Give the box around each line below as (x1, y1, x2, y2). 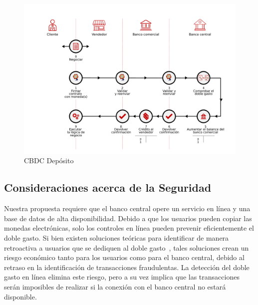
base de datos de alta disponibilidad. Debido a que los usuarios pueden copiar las (4, 213, 252, 223)
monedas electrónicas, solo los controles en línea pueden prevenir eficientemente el (4, 223, 254, 233)
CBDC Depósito (24, 155, 74, 166)
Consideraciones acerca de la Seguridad (4, 180, 212, 195)
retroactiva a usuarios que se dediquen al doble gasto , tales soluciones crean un (4, 242, 249, 253)
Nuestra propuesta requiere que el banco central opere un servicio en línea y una (4, 203, 251, 214)
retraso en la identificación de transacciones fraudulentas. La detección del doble (4, 262, 250, 272)
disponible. (4, 291, 37, 302)
